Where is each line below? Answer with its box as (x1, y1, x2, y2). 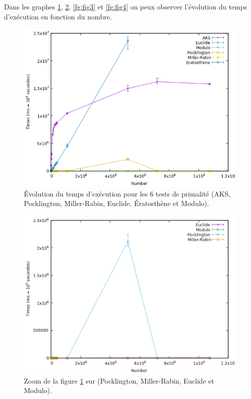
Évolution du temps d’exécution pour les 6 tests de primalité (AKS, (24, 188, 231, 199)
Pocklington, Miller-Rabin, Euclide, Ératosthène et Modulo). (24, 198, 209, 208)
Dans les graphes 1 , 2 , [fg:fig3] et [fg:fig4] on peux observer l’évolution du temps (4, 1, 248, 11)
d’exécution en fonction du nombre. (4, 11, 112, 21)
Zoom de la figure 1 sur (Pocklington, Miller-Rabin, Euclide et (24, 375, 214, 386)
